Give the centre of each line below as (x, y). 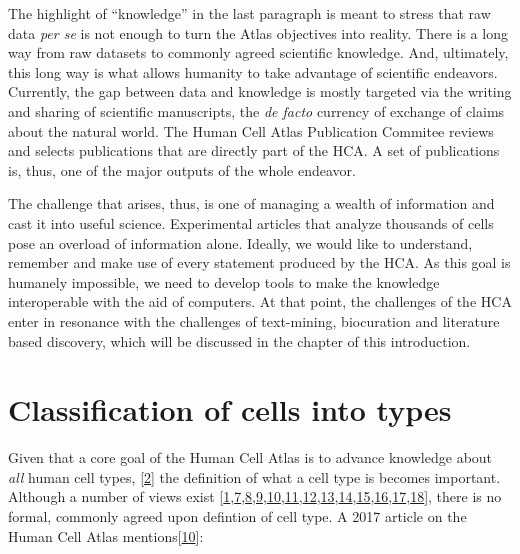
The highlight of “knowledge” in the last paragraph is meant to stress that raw (249, 13)
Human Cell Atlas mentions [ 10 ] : (106, 535)
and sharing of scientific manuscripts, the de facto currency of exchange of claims (256, 110)
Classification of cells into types (230, 409)
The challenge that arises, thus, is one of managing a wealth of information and (251, 203)
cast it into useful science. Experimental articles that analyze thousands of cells (251, 222)
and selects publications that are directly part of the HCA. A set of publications (254, 150)
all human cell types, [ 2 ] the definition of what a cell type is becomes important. (254, 476)
